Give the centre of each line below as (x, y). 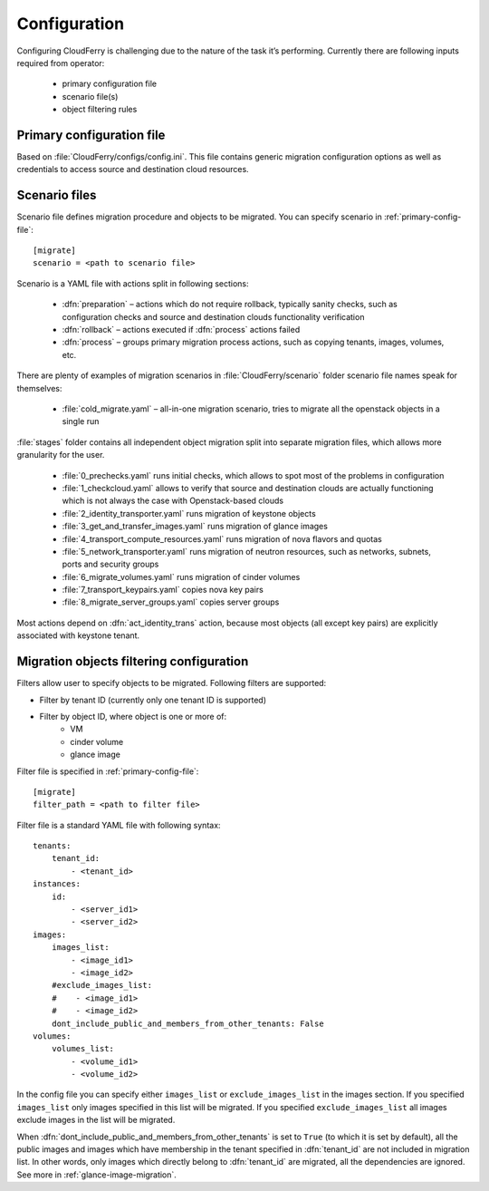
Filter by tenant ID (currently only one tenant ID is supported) (153, 700)
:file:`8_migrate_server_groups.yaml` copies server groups (171, 602)
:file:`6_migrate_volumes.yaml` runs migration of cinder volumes (181, 576)
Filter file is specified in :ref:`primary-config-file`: (108, 771)
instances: (57, 884)
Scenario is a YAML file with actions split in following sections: (133, 283)
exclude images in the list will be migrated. (96, 1120)
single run (81, 421)
